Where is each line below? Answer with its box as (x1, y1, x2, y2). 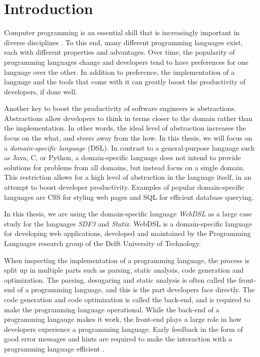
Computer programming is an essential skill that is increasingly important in (4, 27, 240, 38)
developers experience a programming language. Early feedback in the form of (4, 323, 243, 334)
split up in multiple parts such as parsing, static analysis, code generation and (4, 265, 244, 275)
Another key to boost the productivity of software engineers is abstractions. (4, 103, 236, 113)
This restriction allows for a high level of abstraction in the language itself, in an (4, 172, 251, 182)
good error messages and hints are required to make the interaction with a (4, 333, 232, 344)
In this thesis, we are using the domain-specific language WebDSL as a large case (4, 208, 252, 219)
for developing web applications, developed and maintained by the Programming (4, 228, 251, 239)
